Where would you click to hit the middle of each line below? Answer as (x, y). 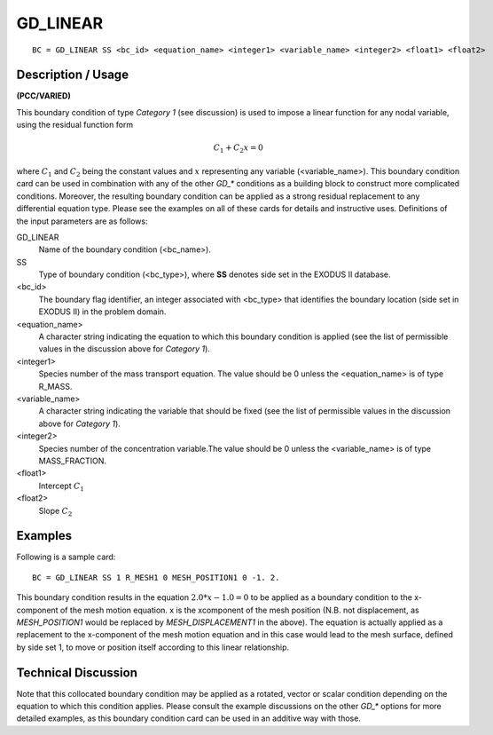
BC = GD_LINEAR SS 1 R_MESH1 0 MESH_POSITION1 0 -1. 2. (156, 577)
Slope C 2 (55, 512)
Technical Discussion (77, 672)
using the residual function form (75, 125)
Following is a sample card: (66, 557)
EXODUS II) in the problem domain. (102, 312)
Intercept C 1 (61, 486)
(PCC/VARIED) (43, 96)
